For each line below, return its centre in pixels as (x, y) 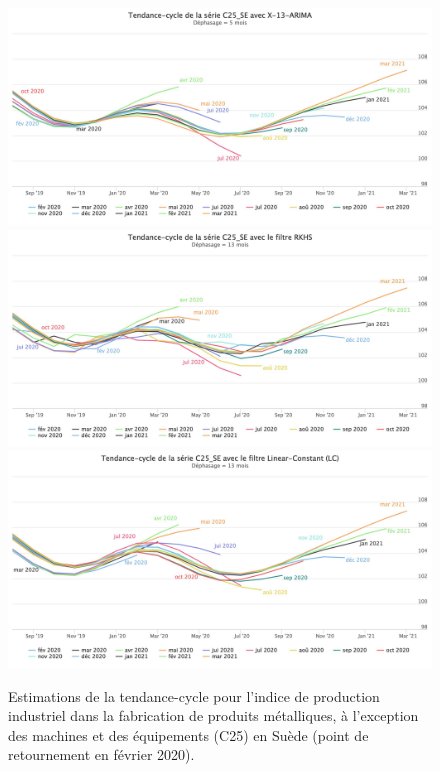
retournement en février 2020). (101, 754)
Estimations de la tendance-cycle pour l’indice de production (194, 695)
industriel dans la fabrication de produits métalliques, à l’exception (213, 715)
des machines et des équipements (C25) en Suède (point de (188, 734)
